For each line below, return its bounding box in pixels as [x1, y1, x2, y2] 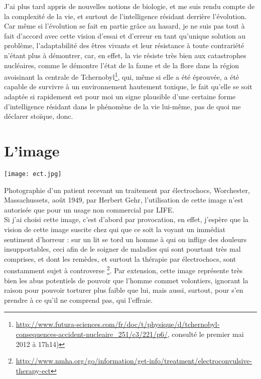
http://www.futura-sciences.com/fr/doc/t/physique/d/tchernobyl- [16, 319, 220, 329]
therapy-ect [16, 365, 51, 375]
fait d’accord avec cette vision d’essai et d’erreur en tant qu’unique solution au [4, 30, 246, 41]
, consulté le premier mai [167, 328, 244, 339]
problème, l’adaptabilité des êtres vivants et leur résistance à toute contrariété [4, 40, 244, 51]
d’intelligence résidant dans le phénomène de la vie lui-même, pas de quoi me [4, 101, 241, 111]
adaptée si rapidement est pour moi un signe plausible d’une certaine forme [4, 91, 236, 101]
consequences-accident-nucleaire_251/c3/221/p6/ [16, 328, 168, 339]
